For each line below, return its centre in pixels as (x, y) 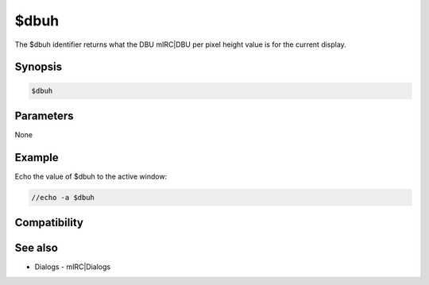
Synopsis (39, 67)
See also (37, 248)
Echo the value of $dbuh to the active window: (91, 176)
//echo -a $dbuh (63, 197)
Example (37, 158)
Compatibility (49, 223)
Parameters (44, 116)
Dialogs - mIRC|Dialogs (73, 267)
